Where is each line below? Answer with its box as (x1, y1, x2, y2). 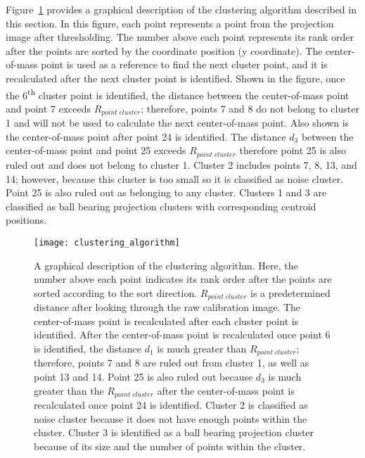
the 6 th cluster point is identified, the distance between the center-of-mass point (6, 85, 350, 102)
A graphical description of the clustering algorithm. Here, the (34, 257, 298, 272)
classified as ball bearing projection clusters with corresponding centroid (6, 198, 316, 213)
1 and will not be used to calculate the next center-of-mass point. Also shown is (6, 115, 350, 130)
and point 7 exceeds (6, 101, 91, 115)
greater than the (34, 383, 104, 397)
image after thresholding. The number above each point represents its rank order (6, 30, 354, 44)
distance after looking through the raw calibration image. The (34, 300, 301, 314)
